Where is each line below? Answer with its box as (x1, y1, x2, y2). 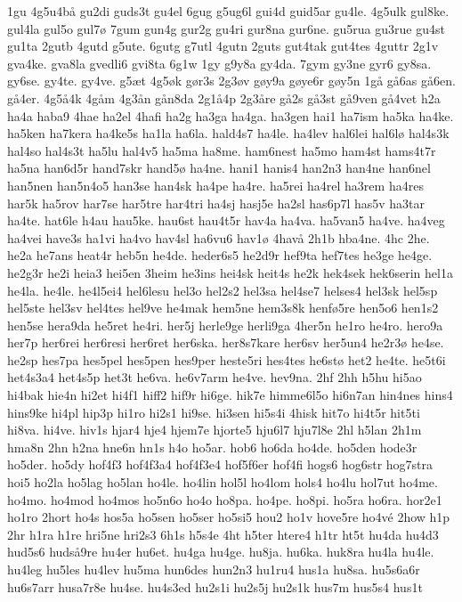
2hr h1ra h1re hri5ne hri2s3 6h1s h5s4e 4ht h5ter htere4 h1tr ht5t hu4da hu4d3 (7, 525, 439, 543)
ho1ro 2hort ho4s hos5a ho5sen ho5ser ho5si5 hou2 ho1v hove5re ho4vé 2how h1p (7, 508, 450, 526)
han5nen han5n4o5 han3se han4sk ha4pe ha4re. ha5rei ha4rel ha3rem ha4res (7, 175, 424, 194)
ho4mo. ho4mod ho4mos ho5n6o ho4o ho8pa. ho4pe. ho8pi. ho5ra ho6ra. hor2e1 (7, 490, 442, 508)
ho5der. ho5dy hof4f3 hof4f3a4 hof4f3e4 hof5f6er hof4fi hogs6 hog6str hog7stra (7, 455, 434, 474)
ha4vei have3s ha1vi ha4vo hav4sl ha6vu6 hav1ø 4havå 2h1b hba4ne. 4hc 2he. (7, 228, 430, 247)
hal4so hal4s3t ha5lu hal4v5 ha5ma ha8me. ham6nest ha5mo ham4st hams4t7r (7, 141, 436, 159)
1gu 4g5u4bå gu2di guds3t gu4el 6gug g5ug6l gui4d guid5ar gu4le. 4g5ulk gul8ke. (7, 2, 450, 20)
